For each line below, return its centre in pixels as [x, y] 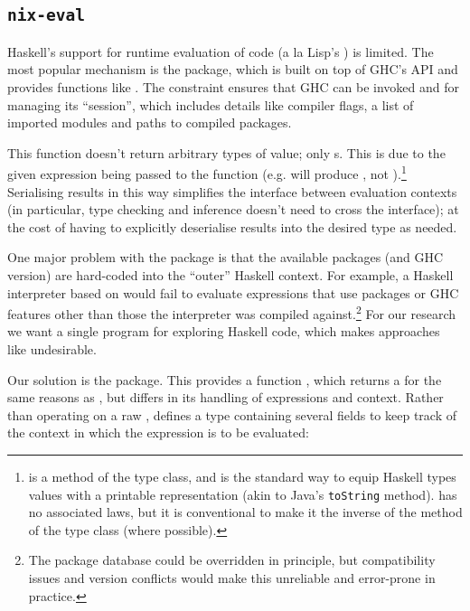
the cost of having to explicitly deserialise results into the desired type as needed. [232, 226]
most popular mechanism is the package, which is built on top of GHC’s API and [233, 69]
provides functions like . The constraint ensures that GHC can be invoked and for [233, 86]
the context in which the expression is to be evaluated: [158, 432]
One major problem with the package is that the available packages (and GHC [226, 257]
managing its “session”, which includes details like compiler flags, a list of [211, 104]
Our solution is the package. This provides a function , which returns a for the [225, 379]
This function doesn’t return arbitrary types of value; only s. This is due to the [226, 152]
